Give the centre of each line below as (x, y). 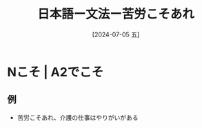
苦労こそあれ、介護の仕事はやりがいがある (78, 117)
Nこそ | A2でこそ (55, 72)
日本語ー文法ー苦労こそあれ (115, 14)
